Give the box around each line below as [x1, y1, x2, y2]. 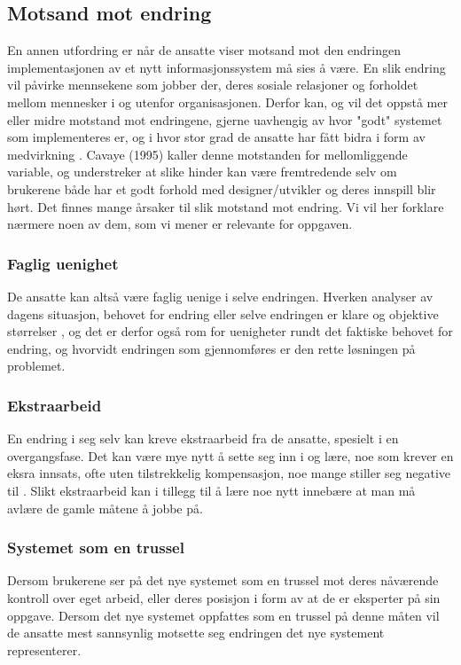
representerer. [7, 640, 82, 659]
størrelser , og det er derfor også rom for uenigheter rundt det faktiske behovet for [7, 322, 453, 340]
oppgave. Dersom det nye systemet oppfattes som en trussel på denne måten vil [7, 606, 440, 624]
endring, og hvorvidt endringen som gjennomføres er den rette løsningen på [7, 339, 416, 357]
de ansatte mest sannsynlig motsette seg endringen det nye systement [7, 623, 385, 642]
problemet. [7, 356, 66, 375]
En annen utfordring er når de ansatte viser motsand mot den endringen [7, 41, 402, 59]
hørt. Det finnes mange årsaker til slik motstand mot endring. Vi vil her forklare [7, 197, 444, 215]
